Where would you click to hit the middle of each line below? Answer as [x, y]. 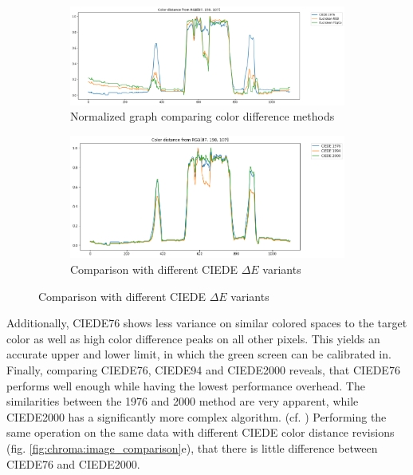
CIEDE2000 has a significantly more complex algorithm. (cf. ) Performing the [197, 416]
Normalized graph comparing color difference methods [203, 116]
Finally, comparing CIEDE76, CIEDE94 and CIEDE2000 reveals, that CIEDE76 [203, 370]
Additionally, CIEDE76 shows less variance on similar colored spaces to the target [207, 323]
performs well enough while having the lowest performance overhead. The [186, 385]
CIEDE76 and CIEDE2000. [73, 463]
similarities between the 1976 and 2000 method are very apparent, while [183, 401]
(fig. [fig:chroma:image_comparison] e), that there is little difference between [192, 448]
